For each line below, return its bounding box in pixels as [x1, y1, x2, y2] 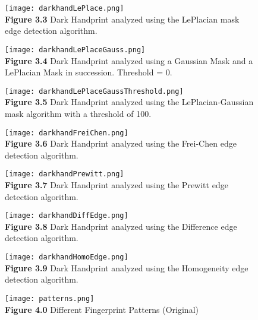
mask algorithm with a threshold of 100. [5, 107, 152, 119]
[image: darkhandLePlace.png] [5, 4, 124, 12]
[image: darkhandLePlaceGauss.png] [5, 45, 146, 54]
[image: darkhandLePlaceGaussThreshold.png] [5, 87, 184, 96]
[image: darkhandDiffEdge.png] [5, 211, 128, 220]
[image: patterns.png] [5, 294, 95, 303]
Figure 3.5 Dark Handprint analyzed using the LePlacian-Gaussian [5, 96, 254, 108]
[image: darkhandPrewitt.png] [5, 170, 124, 179]
